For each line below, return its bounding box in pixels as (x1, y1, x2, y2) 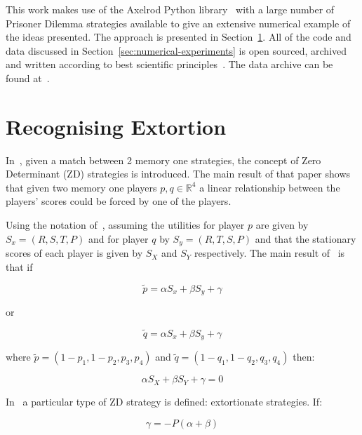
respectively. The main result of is (194, 246, 345, 260)
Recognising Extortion (6, 112, 227, 140)
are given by (255, 217, 309, 232)
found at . (6, 70, 50, 85)
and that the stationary (255, 231, 356, 246)
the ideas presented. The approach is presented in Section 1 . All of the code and (6, 29, 351, 44)
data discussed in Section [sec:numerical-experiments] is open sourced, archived (6, 43, 347, 58)
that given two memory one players (6, 180, 157, 194)
